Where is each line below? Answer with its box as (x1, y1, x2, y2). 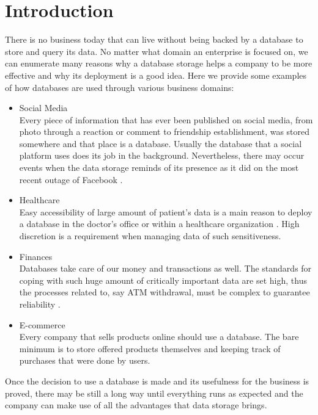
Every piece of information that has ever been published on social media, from (19, 113, 313, 126)
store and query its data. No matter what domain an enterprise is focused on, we (5, 45, 308, 57)
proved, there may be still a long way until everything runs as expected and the (5, 386, 303, 399)
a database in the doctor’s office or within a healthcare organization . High (19, 217, 300, 230)
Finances (19, 250, 53, 262)
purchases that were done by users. (19, 354, 150, 367)
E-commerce (19, 318, 65, 331)
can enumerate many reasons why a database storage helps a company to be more (5, 57, 312, 70)
